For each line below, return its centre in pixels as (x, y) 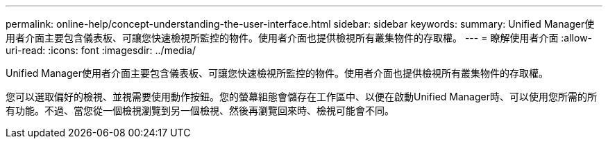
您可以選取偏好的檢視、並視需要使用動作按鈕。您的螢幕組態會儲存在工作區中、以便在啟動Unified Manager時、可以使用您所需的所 (301, 97)
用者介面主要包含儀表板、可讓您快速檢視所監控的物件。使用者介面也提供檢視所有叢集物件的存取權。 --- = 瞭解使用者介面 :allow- (299, 38)
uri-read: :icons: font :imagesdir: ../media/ (101, 50)
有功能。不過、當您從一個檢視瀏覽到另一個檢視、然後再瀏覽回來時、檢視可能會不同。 (200, 110)
